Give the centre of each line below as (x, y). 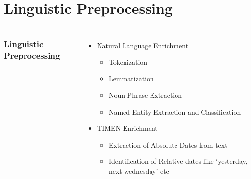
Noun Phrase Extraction (145, 95)
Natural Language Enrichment (143, 45)
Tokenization (128, 62)
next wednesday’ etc (139, 170)
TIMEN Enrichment (127, 128)
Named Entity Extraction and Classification (175, 111)
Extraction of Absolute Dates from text (168, 144)
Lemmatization (131, 78)
